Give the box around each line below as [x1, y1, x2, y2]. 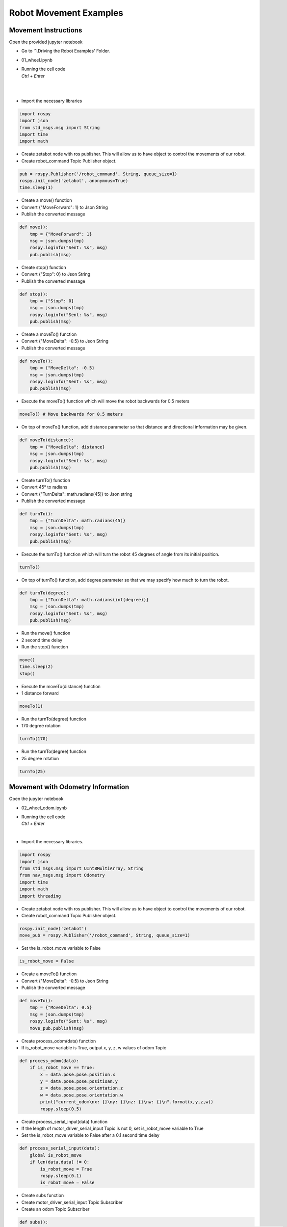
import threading [19, 893, 61, 899]
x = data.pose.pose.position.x [40, 1071, 115, 1077]
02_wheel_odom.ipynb [21, 805, 67, 811]
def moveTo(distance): [19, 437, 74, 443]
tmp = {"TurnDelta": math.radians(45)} [29, 518, 126, 524]
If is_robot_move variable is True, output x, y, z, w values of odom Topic [21, 1044, 167, 1050]
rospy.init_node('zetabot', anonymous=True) [19, 178, 129, 184]
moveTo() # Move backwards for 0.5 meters [19, 411, 123, 417]
